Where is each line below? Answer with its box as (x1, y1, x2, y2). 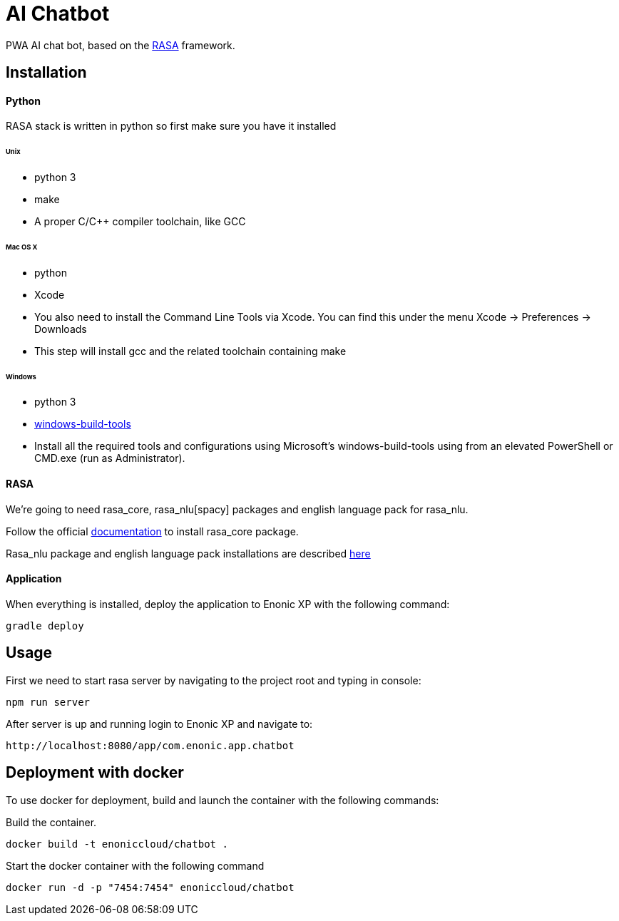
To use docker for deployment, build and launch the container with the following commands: (6, 793, 439, 806)
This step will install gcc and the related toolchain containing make (34, 344, 347, 357)
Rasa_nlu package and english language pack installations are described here (6, 547, 371, 560)
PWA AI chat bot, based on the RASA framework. (6, 38, 235, 51)
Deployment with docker (6, 763, 184, 782)
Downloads (34, 322, 87, 335)
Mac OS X (6, 242, 38, 251)
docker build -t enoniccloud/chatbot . (6, 838, 228, 850)
